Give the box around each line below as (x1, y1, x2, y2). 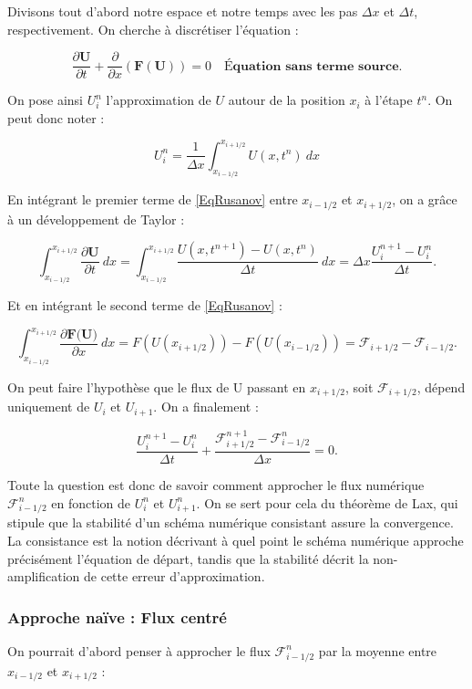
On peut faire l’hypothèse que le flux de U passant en (7, 377, 306, 396)
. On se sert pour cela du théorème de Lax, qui (196, 493, 458, 512)
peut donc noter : (7, 108, 105, 127)
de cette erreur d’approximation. (84, 567, 265, 586)
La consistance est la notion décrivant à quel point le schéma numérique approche (7, 530, 464, 549)
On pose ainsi (7, 90, 83, 110)
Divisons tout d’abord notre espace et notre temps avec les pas (7, 2, 358, 20)
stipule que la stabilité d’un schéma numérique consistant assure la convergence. (7, 513, 454, 532)
